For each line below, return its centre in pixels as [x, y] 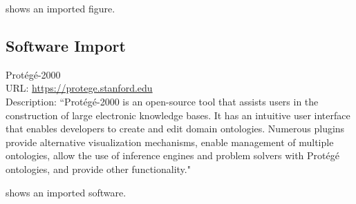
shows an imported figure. [60, 8]
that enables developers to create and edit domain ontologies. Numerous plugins [175, 129]
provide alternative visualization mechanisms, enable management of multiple [170, 142]
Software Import [66, 45]
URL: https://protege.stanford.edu [79, 88]
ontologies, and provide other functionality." [98, 169]
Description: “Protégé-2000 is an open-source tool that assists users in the [162, 101]
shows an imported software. [66, 192]
